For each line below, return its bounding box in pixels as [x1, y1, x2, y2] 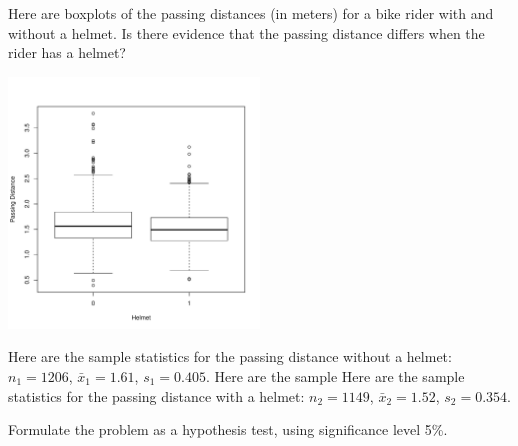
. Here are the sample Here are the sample [205, 365, 465, 386]
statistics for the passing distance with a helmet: [8, 385, 305, 406]
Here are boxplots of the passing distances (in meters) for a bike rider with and [8, 3, 494, 23]
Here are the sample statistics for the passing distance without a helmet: [8, 346, 452, 367]
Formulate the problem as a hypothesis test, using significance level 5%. [8, 419, 448, 440]
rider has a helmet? [8, 42, 126, 63]
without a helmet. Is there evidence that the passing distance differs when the [8, 22, 485, 43]
